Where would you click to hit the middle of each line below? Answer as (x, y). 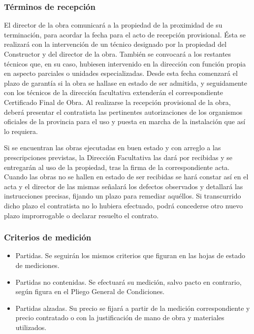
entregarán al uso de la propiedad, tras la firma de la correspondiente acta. (117, 167)
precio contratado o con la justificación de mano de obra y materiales (120, 317)
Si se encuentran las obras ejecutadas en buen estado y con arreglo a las (112, 148)
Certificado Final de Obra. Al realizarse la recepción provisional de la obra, (117, 102)
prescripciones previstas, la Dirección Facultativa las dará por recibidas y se (118, 157)
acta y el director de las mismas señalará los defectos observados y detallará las (124, 186)
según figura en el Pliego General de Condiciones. (90, 291)
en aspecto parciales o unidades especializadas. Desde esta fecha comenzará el (121, 73)
